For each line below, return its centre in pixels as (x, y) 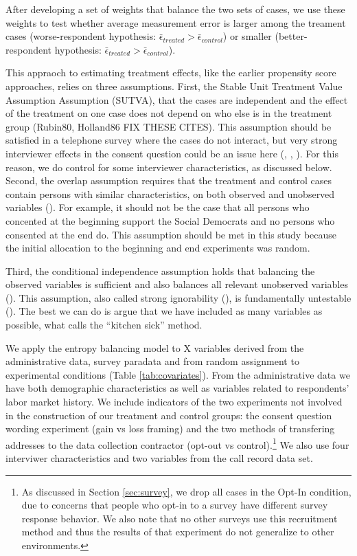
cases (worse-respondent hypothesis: (81, 36)
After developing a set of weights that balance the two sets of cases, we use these (175, 9)
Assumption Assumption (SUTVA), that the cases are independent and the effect (177, 99)
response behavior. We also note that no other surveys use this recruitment (180, 518)
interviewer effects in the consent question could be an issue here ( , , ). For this (172, 153)
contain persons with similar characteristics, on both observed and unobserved (170, 193)
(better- (291, 36)
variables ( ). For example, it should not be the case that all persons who (158, 207)
